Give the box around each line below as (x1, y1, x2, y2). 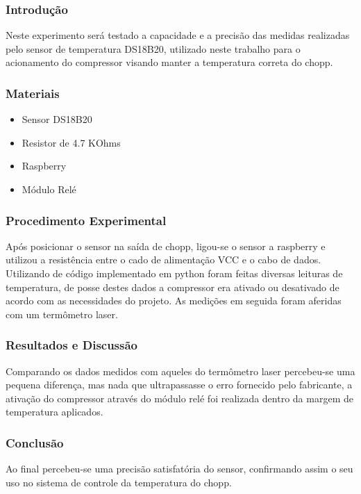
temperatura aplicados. (6, 404, 103, 419)
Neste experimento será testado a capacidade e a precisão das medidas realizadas (6, 28, 350, 42)
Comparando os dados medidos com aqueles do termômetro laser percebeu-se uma (6, 363, 355, 378)
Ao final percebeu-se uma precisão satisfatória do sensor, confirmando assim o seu (6, 461, 353, 476)
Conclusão (6, 434, 64, 451)
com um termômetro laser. (6, 306, 118, 321)
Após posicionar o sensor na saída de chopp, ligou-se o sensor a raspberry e (6, 238, 326, 253)
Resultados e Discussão (6, 336, 138, 354)
